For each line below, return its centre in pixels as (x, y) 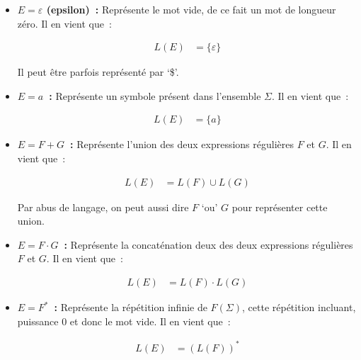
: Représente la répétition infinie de (131, 307)
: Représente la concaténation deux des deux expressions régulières (208, 244)
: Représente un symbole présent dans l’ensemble (155, 95)
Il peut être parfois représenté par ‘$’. (98, 72)
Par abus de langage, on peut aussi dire (103, 207)
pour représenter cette (280, 207)
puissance (38, 321)
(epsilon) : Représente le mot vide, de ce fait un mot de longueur (191, 9)
